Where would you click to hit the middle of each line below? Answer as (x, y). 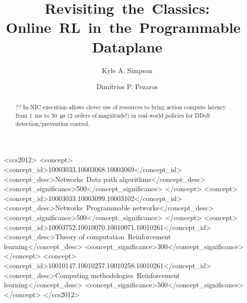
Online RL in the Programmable (123, 27)
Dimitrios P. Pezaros (127, 87)
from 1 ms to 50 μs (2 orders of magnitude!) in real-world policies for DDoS (113, 115)
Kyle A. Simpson (127, 70)
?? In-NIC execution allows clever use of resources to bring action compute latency (121, 107)
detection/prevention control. (53, 123)
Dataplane (127, 46)
